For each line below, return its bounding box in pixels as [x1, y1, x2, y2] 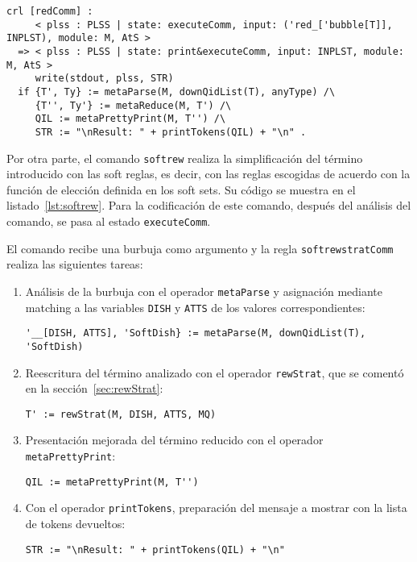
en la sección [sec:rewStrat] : [25, 380, 163, 397]
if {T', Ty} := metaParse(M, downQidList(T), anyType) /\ [18, 85, 336, 98]
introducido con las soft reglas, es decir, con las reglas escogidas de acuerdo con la [6, 165, 411, 182]
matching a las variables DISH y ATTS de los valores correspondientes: [25, 298, 365, 315]
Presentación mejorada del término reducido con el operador [25, 431, 324, 448]
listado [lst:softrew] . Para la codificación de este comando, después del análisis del [6, 197, 411, 214]
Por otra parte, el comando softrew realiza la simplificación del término [6, 149, 363, 166]
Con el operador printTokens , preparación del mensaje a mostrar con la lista [25, 499, 407, 516]
